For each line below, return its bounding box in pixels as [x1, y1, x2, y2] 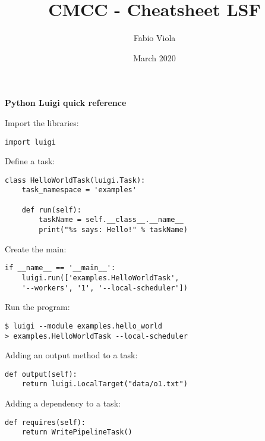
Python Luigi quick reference [5, 96, 127, 109]
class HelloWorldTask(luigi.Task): [5, 176, 146, 184]
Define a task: [5, 155, 55, 167]
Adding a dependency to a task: [5, 397, 121, 409]
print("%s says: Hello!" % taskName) [39, 226, 188, 234]
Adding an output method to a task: [5, 349, 138, 361]
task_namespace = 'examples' [21, 186, 137, 195]
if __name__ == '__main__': [5, 264, 116, 273]
